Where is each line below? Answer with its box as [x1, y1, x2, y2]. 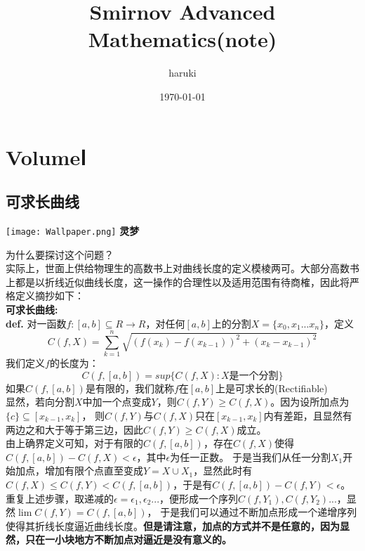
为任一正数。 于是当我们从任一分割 [170, 449, 331, 464]
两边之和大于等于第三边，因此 [6, 422, 143, 436]
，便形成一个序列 [159, 491, 239, 505]
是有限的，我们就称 [85, 380, 174, 395]
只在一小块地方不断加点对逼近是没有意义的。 [25, 532, 232, 547]
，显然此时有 [193, 463, 253, 478]
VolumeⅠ [6, 142, 86, 171]
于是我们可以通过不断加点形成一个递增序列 [160, 505, 357, 519]
